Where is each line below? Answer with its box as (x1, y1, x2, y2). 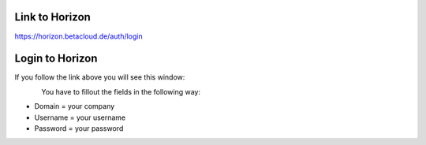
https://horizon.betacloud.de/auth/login (14, 32, 143, 41)
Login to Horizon (14, 52, 98, 65)
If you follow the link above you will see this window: (14, 72, 185, 82)
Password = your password (34, 123, 124, 133)
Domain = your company (34, 102, 115, 111)
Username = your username (34, 113, 126, 122)
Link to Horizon (14, 10, 91, 24)
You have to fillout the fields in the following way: (41, 87, 201, 96)
